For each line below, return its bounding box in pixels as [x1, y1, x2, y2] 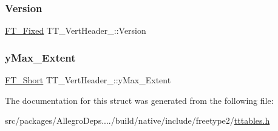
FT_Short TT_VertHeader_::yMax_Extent [5, 74, 171, 86]
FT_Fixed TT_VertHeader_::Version [5, 24, 146, 37]
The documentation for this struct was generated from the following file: [5, 94, 274, 106]
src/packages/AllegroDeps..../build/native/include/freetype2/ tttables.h [5, 114, 270, 127]
